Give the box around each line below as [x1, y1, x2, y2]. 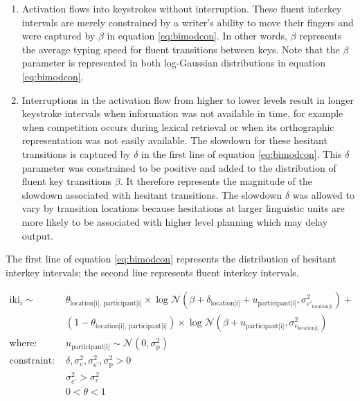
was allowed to [292, 187, 354, 202]
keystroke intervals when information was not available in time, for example [21, 106, 343, 121]
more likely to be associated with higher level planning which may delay [21, 214, 328, 229]
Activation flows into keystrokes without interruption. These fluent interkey [21, 1, 342, 15]
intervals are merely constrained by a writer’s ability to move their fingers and [21, 15, 354, 29]
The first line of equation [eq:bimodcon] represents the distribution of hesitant [6, 251, 336, 266]
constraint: [9, 356, 55, 366]
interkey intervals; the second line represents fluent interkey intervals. [6, 265, 299, 279]
